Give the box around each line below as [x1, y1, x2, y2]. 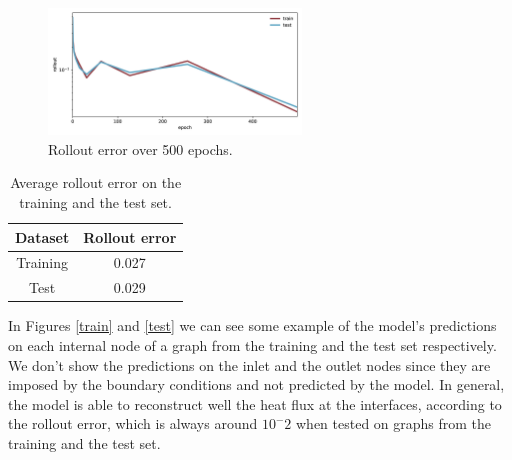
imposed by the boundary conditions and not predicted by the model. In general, [8, 374, 505, 395]
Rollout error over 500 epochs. [48, 138, 233, 159]
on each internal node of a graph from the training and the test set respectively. [8, 334, 497, 355]
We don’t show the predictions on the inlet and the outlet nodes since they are [8, 354, 491, 375]
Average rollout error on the [10, 172, 182, 193]
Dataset [15, 226, 70, 247]
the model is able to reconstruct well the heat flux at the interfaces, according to [8, 393, 502, 414]
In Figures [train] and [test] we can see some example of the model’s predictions [8, 315, 497, 336]
